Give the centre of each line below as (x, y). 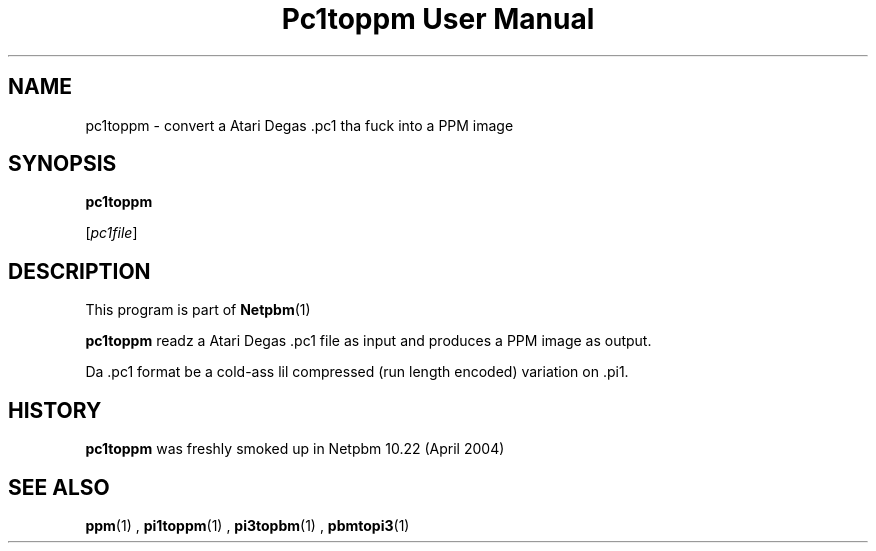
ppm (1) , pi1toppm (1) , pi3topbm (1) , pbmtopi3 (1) (247, 525)
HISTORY (55, 410)
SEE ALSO (59, 487)
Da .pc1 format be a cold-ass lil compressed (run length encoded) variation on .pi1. (357, 372)
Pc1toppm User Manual (438, 19)
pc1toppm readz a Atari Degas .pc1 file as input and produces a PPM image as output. (368, 341)
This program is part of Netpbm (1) (198, 310)
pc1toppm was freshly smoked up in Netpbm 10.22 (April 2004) (295, 449)
